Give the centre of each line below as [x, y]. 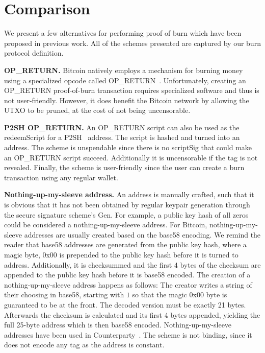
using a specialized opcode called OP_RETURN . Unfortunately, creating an [125, 80]
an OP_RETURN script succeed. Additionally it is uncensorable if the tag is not [131, 157]
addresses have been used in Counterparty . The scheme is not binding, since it [128, 334]
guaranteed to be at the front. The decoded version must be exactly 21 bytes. [125, 304]
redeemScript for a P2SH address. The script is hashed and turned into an [122, 137]
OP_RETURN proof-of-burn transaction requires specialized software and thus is [132, 90]
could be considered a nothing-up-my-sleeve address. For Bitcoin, [106, 225]
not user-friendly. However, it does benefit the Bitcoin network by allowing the [127, 100]
